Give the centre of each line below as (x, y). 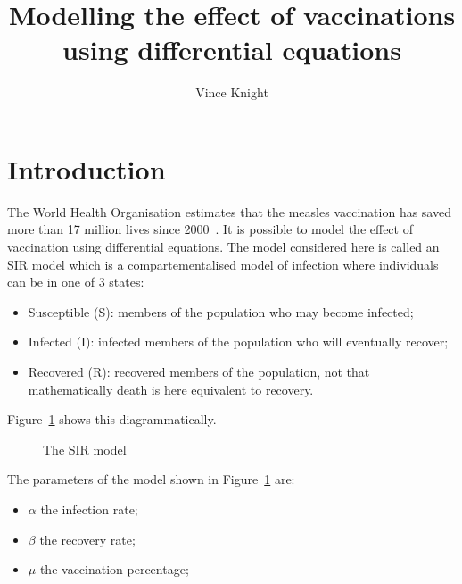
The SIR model (85, 449)
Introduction (87, 168)
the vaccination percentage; (114, 569)
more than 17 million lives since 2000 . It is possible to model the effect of (210, 229)
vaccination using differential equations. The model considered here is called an (223, 247)
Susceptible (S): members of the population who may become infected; (221, 311)
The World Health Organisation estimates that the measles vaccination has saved (229, 211)
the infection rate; (89, 509)
